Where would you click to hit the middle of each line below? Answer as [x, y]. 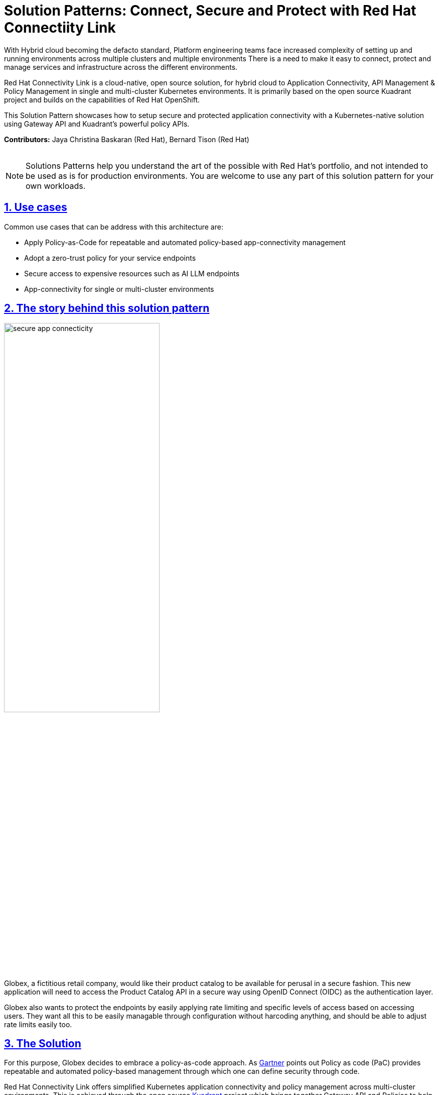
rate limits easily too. [38, 1024]
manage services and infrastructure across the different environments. [121, 67]
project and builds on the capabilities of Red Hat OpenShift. [102, 99]
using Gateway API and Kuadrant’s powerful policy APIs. [97, 124]
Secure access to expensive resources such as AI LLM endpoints [132, 273]
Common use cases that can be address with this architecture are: [114, 227]
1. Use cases [36, 207]
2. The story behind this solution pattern [107, 308]
